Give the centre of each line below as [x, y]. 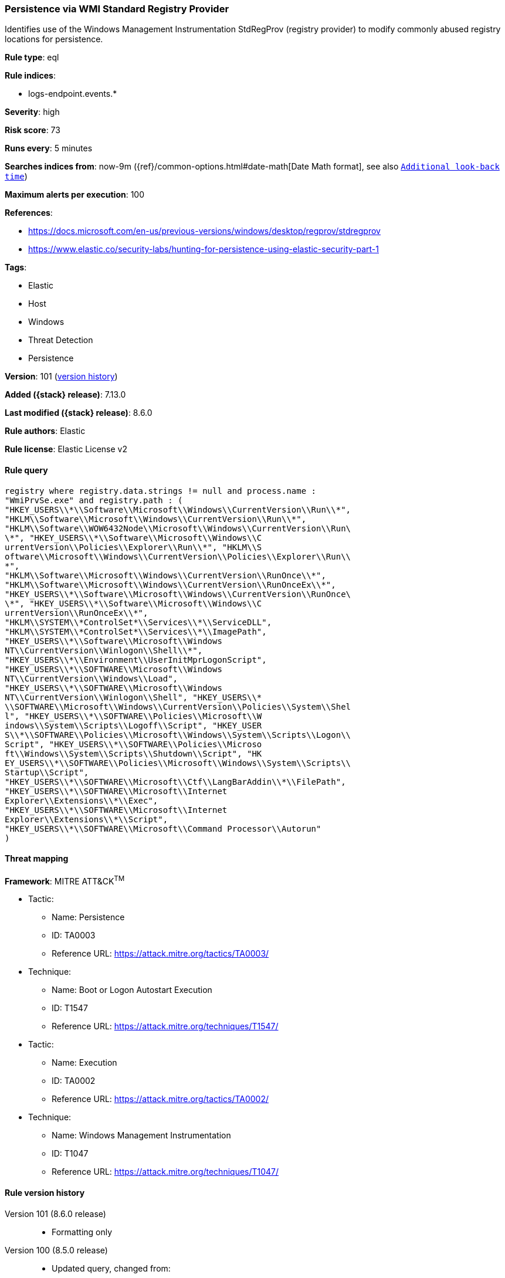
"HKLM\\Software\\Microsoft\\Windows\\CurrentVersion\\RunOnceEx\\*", [170, 584]
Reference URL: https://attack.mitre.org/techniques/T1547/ [165, 1026]
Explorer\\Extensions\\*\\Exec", [82, 800]
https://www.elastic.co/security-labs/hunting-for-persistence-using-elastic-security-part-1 [204, 249]
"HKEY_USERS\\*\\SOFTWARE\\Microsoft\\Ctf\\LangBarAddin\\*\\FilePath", [175, 782]
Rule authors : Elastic [45, 431]
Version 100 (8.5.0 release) [56, 1250]
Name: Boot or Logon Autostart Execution [132, 990]
